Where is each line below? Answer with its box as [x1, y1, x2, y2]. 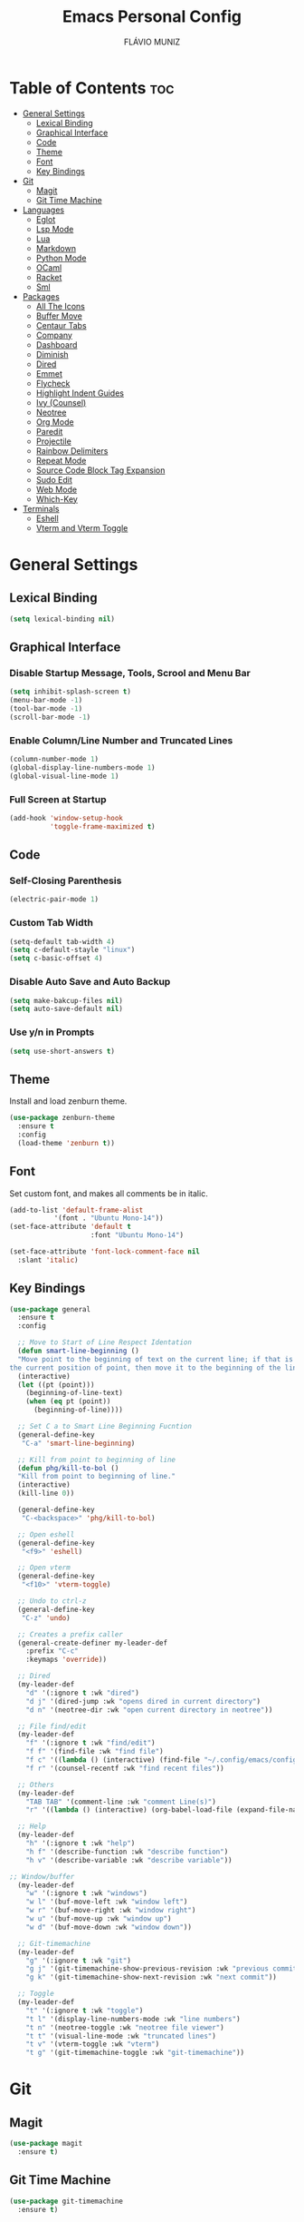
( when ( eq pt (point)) [25, 1397, 111, 1406]
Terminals [22, 503, 60, 514]
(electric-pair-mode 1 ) [9, 895, 100, 904]
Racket [35, 271, 62, 282]
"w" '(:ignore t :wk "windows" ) [25, 1889, 147, 1898]
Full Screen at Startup [9, 792, 107, 805]
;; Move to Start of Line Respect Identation [17, 1338, 193, 1347]
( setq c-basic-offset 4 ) [9, 954, 103, 963]
